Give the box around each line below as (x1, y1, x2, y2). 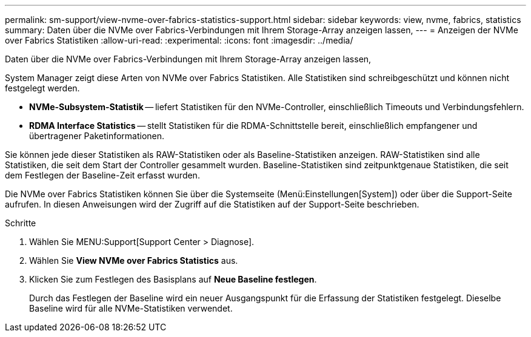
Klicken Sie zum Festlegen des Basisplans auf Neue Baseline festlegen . (29, 274, 317, 284)
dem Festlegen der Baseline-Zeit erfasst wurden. (5, 170, 200, 180)
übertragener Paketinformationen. (29, 131, 165, 141)
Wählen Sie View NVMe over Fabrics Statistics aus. (29, 255, 238, 266)
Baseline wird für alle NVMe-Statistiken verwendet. (29, 303, 233, 313)
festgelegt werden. (5, 83, 80, 93)
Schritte (5, 218, 36, 228)
